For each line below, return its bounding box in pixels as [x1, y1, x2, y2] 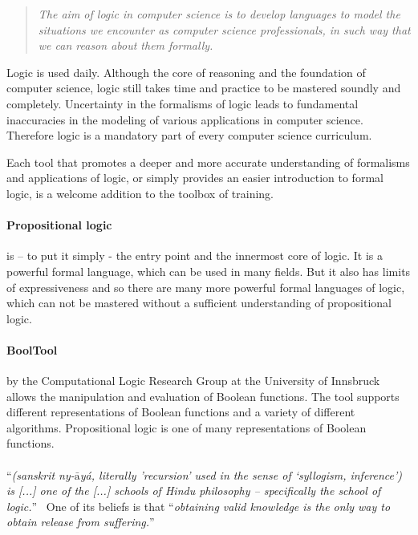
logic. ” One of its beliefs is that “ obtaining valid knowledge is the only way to [6, 497, 391, 514]
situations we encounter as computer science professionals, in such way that [38, 21, 411, 38]
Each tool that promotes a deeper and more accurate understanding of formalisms [6, 153, 410, 170]
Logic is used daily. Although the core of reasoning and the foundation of [6, 63, 366, 80]
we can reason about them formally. [38, 37, 213, 54]
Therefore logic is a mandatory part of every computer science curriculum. [6, 127, 372, 144]
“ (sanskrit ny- [6, 466, 75, 483]
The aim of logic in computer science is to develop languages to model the [38, 6, 400, 22]
